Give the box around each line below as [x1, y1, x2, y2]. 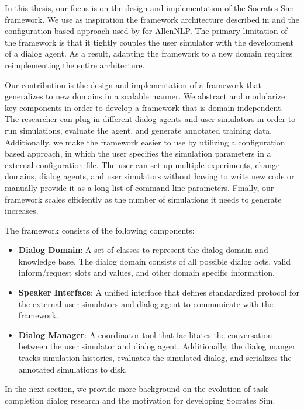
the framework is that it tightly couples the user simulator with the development [5, 36, 293, 48]
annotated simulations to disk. [18, 363, 127, 375]
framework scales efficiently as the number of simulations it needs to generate [5, 193, 282, 205]
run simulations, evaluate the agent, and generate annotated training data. [5, 124, 272, 136]
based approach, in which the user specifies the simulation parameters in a [5, 147, 271, 159]
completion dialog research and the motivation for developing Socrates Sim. [5, 394, 275, 406]
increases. [5, 204, 39, 217]
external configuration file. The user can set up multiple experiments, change [5, 158, 280, 171]
